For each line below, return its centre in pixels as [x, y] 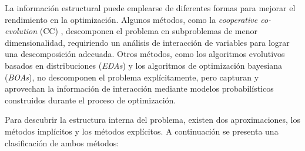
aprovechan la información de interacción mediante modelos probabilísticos [139, 88]
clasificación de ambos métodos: [62, 142]
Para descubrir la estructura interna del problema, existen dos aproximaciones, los [153, 120]
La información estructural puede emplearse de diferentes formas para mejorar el [150, 8]
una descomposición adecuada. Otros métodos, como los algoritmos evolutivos [145, 54]
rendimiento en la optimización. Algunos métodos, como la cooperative [131, 19]
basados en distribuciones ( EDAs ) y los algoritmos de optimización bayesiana [144, 65]
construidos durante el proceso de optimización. [91, 100]
